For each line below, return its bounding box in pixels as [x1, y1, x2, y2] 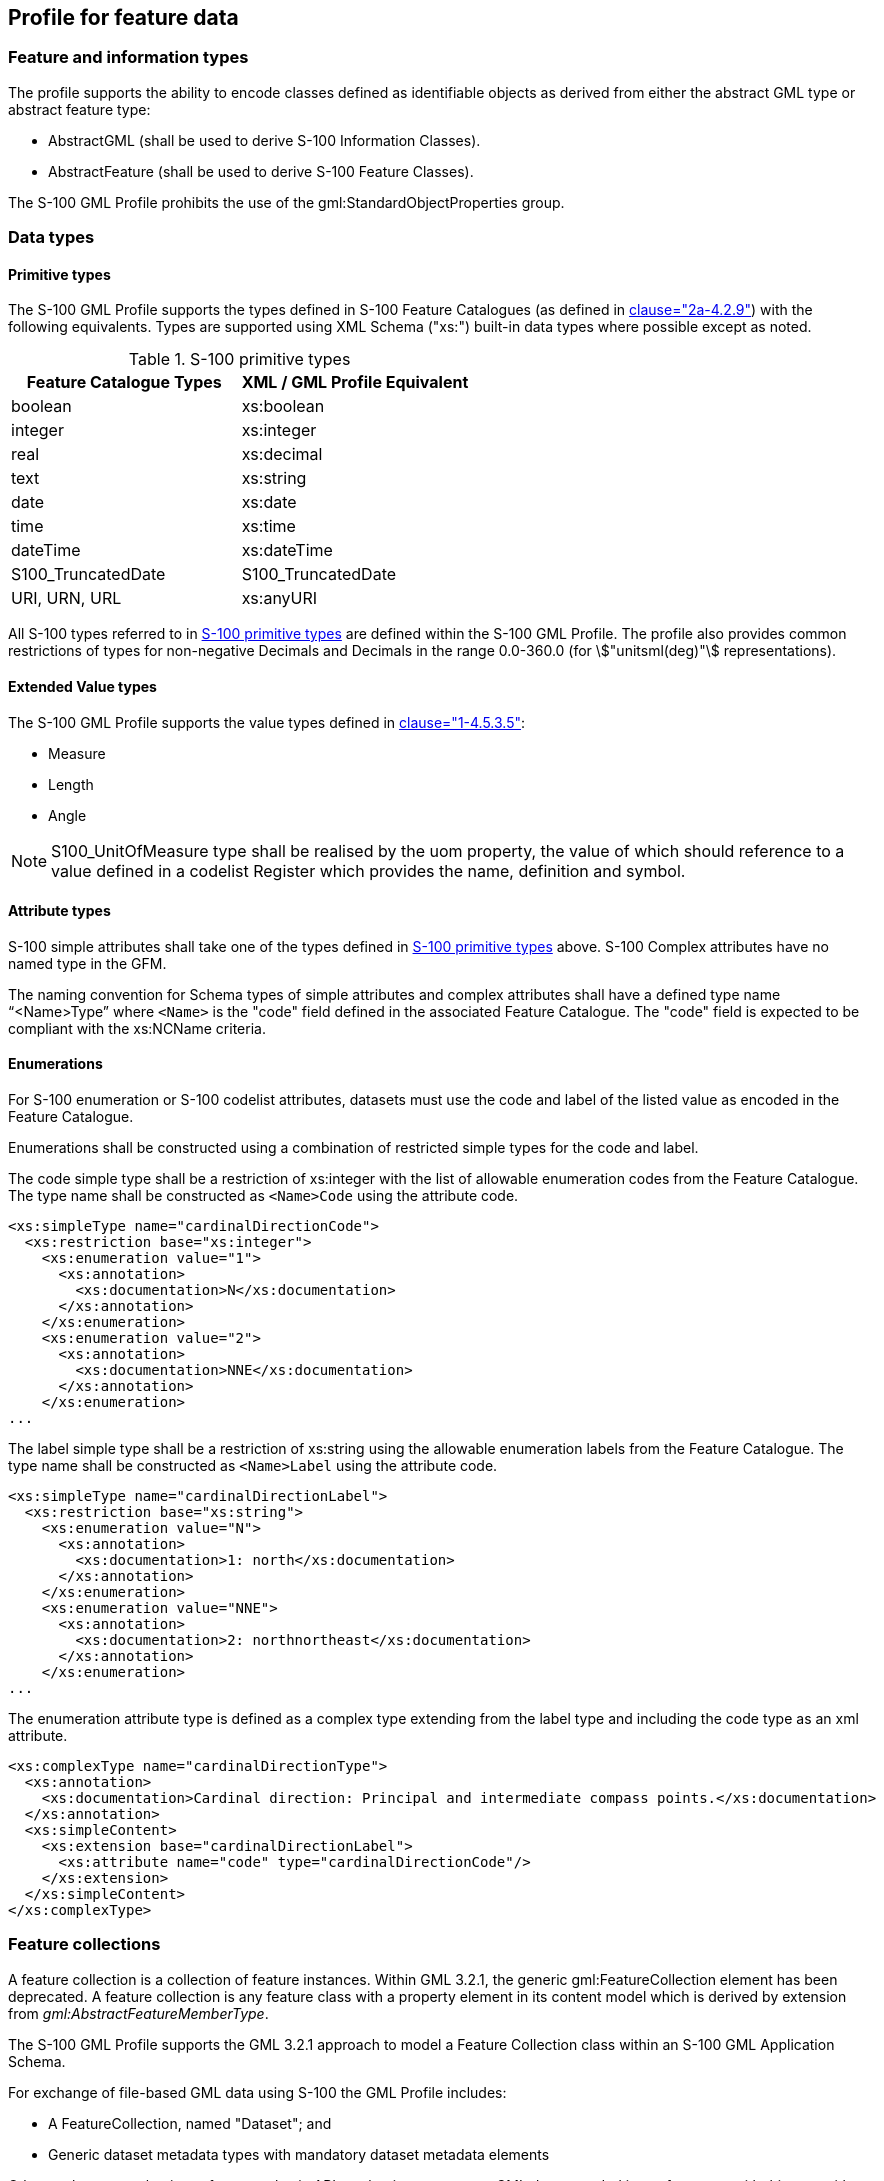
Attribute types [8, 902, 111, 920]
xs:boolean [241, 396, 325, 417]
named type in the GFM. [8, 954, 167, 972]
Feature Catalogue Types [26, 372, 222, 393]
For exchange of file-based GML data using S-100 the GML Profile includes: [8, 2083, 507, 2101]
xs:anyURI [241, 588, 318, 609]
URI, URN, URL [11, 588, 122, 609]
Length [48, 775, 94, 793]
